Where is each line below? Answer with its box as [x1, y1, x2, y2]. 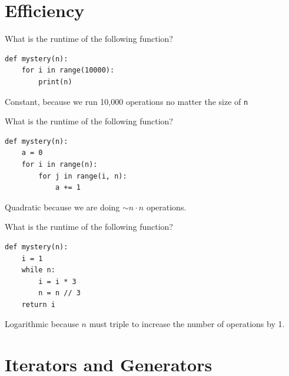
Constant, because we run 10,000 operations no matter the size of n [5, 95, 248, 107]
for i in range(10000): [21, 66, 115, 75]
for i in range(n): [21, 160, 98, 169]
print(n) [38, 77, 72, 86]
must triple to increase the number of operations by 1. [89, 318, 285, 330]
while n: [21, 266, 55, 275]
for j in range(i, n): [38, 171, 127, 180]
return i [21, 300, 55, 309]
